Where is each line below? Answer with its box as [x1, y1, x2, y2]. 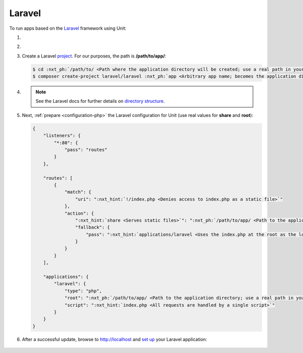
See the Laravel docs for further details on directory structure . [35, 98, 165, 104]
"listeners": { [43, 133, 81, 139]
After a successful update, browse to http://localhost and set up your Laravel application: [22, 336, 207, 342]
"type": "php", [64, 288, 102, 293]
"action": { [64, 210, 94, 216]
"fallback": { [75, 224, 111, 230]
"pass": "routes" [64, 147, 108, 153]
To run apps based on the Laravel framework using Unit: [9, 25, 127, 31]
